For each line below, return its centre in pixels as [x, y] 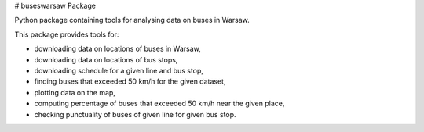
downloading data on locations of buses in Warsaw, [117, 49]
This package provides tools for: [67, 34]
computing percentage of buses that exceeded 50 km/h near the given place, [159, 103]
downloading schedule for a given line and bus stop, [119, 70]
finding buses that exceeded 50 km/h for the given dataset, [130, 81]
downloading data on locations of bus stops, [106, 59]
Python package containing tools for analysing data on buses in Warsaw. [132, 20]
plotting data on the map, [75, 92]
